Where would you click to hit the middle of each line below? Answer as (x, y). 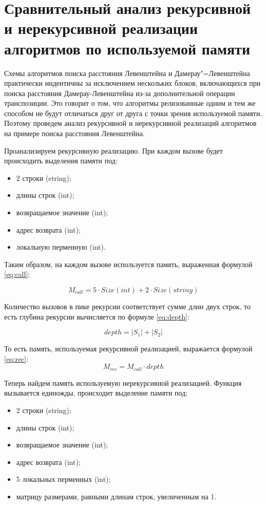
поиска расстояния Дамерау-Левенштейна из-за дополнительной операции (120, 93)
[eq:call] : (17, 274)
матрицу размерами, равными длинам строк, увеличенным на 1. (116, 496)
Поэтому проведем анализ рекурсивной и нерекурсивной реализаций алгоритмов (130, 123)
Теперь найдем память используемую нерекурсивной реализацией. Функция (123, 382)
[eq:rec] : (16, 358)
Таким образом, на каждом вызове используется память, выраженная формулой (128, 264)
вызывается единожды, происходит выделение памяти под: (96, 393)
